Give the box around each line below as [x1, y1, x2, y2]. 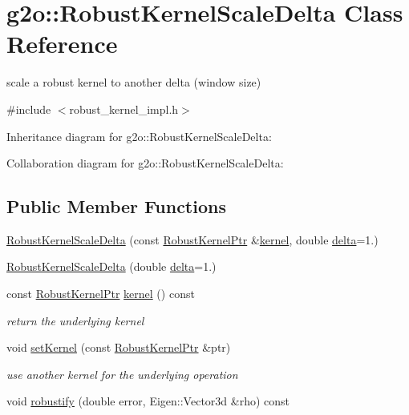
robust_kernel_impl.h [69, 100, 179, 117]
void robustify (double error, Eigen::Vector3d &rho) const [6, 393, 290, 409]
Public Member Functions [6, 194, 226, 219]
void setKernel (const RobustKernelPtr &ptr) [6, 339, 231, 356]
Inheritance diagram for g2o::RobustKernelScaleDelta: [6, 127, 272, 144]
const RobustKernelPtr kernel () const [6, 285, 195, 302]
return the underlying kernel [6, 312, 144, 328]
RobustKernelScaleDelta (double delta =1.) [6, 258, 217, 275]
